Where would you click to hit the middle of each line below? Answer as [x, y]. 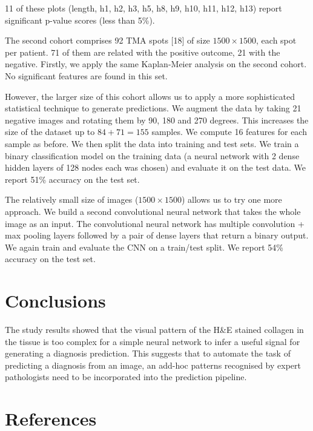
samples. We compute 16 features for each [229, 132]
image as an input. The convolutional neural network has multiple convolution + [155, 223]
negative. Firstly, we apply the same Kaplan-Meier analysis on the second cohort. [156, 64]
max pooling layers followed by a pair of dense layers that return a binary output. [157, 235]
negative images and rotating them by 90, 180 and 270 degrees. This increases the [157, 120]
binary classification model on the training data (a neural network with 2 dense [152, 155]
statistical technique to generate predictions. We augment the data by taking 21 [153, 108]
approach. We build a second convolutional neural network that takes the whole [153, 211]
